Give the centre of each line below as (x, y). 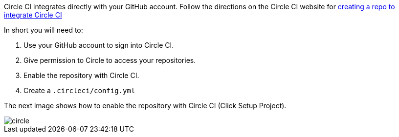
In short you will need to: (44, 30)
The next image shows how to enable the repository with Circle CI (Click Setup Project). (145, 106)
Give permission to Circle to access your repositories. (110, 60)
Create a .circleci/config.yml (79, 90)
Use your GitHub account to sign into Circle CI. (99, 45)
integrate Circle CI (33, 15)
